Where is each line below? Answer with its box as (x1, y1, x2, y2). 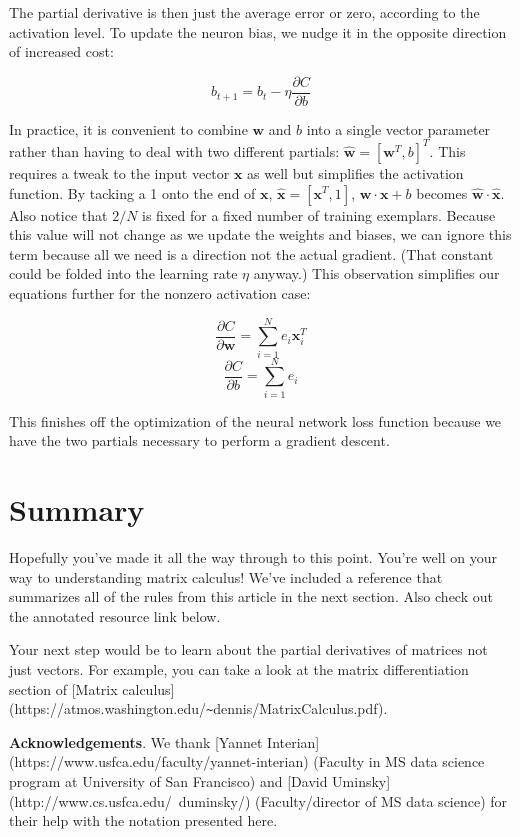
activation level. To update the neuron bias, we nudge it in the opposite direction (9, 21, 507, 42)
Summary (9, 489, 145, 530)
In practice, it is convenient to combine (9, 118, 248, 139)
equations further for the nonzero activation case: (9, 282, 311, 303)
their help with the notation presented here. (9, 810, 278, 831)
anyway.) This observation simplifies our (253, 263, 500, 284)
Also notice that (9, 204, 108, 225)
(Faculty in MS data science (313, 751, 485, 772)
